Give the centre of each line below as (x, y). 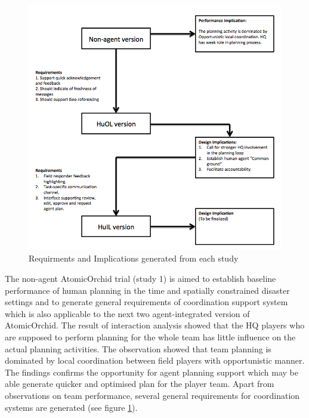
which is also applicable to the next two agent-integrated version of (127, 313)
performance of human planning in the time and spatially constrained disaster (147, 290)
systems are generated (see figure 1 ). (71, 407)
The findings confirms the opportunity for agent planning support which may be (152, 372)
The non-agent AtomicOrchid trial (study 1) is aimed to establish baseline (140, 279)
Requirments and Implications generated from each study (134, 258)
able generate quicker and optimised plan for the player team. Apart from (140, 384)
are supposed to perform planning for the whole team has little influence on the (150, 337)
